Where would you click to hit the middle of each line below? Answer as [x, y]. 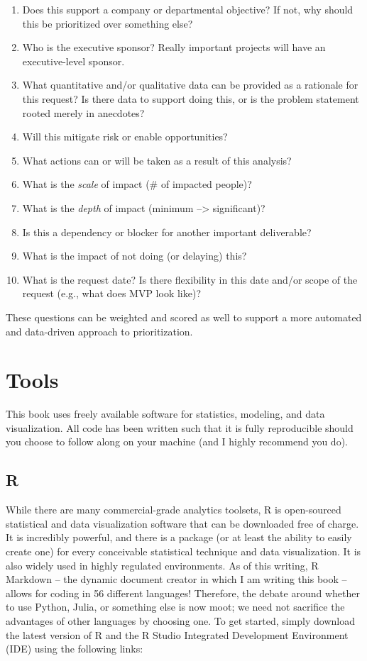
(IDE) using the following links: [75, 649]
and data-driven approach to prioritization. [99, 331]
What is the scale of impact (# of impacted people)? [137, 184]
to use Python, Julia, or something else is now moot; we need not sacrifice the [175, 607]
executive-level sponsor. [73, 61]
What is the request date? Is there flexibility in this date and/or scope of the [190, 279]
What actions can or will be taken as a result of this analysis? [157, 160]
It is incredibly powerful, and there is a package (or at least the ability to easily [179, 537]
